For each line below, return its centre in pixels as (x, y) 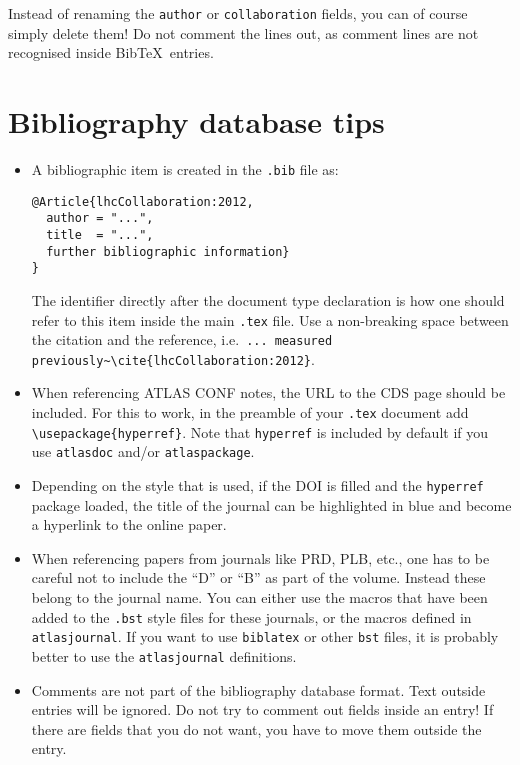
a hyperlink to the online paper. (129, 524)
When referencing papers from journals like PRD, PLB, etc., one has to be (260, 557)
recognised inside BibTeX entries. (111, 52)
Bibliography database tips (196, 121)
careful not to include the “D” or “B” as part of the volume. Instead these (258, 577)
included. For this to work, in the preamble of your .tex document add (250, 412)
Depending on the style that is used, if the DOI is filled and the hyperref (257, 485)
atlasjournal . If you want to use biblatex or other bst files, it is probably (265, 636)
